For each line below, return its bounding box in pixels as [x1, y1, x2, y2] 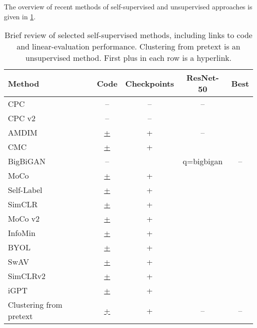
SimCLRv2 [8, 270, 46, 282]
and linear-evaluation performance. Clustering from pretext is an [16, 41, 241, 52]
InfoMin [8, 227, 36, 239]
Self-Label [8, 184, 43, 196]
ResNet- [186, 72, 219, 84]
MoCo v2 [8, 213, 40, 225]
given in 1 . [4, 11, 36, 21]
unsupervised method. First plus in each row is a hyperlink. [25, 52, 232, 64]
